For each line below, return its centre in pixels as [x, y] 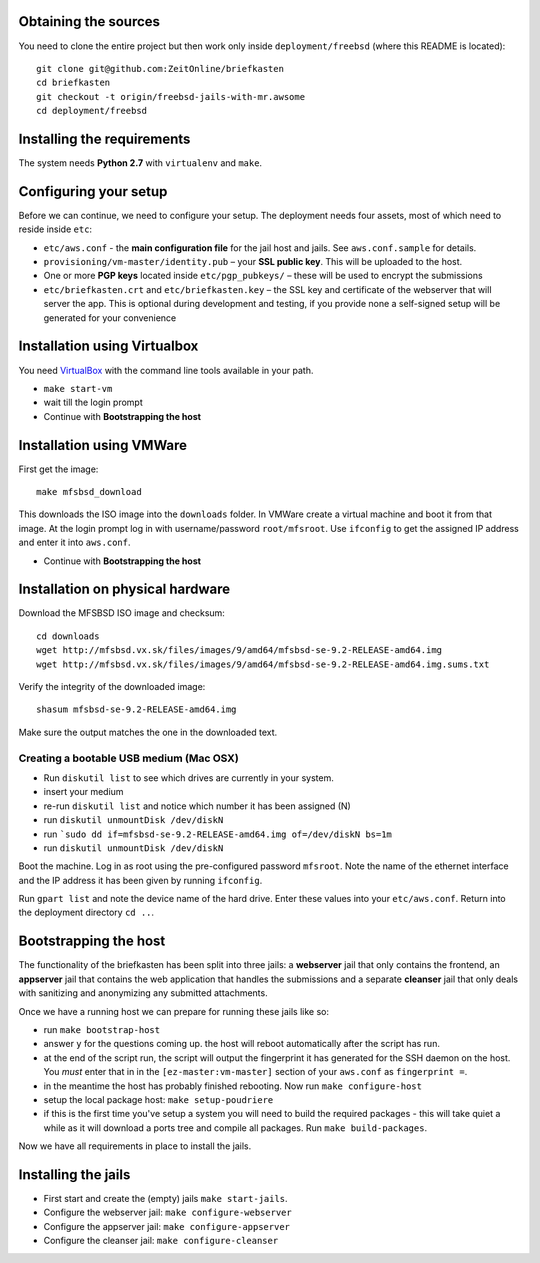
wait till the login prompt [93, 402]
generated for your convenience [110, 317]
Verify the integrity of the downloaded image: [112, 687]
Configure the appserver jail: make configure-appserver [166, 1226]
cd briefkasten [73, 83]
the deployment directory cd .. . [86, 912]
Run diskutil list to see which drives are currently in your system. [188, 777]
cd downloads [68, 636]
